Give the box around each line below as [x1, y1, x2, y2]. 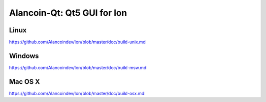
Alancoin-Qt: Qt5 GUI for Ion [9, 7, 128, 18]
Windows [9, 51, 39, 60]
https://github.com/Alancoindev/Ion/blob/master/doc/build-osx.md [9, 90, 145, 96]
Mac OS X [9, 77, 40, 86]
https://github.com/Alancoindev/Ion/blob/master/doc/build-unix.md [9, 39, 146, 45]
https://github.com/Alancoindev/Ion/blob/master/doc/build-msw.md [9, 64, 147, 71]
